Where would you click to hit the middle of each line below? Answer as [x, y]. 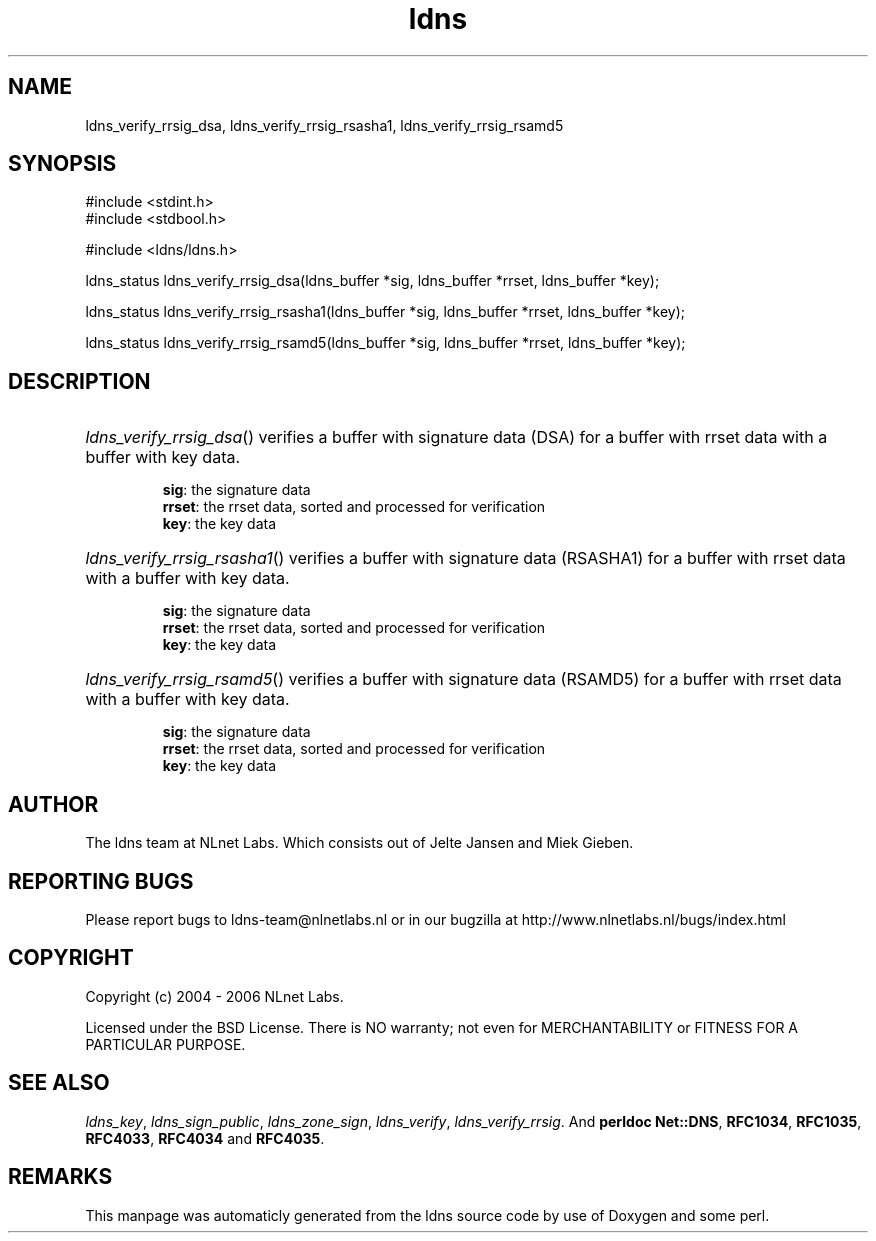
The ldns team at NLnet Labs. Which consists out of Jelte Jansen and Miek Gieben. [359, 843]
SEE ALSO [59, 1083]
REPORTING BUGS [101, 881]
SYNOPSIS [62, 164]
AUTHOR [53, 804]
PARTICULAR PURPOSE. [165, 1044]
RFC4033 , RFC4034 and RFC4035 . [205, 1138]
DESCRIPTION [79, 381]
